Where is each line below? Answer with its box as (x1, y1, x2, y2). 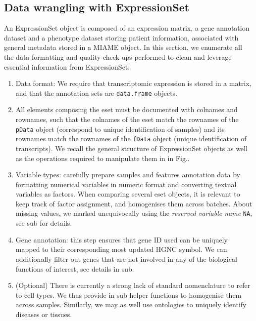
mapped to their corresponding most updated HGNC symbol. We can (15, 244, 227, 254)
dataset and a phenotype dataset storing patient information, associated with (4, 32, 239, 42)
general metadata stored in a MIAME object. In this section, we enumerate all (4, 42, 242, 52)
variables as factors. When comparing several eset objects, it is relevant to (15, 189, 240, 199)
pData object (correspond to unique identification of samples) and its (15, 123, 225, 134)
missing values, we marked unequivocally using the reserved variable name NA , (15, 208, 253, 218)
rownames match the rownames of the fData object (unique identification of (15, 133, 247, 144)
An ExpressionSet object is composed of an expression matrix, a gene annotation (4, 23, 250, 33)
